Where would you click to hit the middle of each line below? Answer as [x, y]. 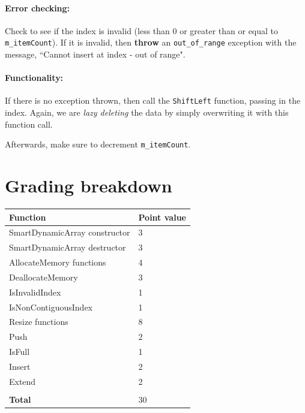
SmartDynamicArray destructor [68, 247]
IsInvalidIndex [35, 292]
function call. [29, 124]
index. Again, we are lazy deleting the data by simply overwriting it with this [147, 112]
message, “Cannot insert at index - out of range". [95, 54]
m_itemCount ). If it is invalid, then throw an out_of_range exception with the [151, 42]
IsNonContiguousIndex [51, 307]
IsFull [20, 352]
